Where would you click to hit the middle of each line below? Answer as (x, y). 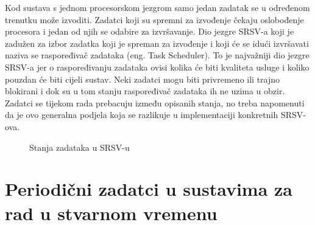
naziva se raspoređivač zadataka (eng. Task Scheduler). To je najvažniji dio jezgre (157, 55)
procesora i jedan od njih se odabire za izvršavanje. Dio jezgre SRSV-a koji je (150, 31)
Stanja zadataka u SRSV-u (80, 147)
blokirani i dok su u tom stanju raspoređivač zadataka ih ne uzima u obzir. (145, 91)
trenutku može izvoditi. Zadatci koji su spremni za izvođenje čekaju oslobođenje (154, 19)
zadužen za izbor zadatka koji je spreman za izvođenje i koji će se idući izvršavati (157, 43)
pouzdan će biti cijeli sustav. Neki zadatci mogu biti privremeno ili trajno (143, 79)
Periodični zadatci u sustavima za (149, 189)
